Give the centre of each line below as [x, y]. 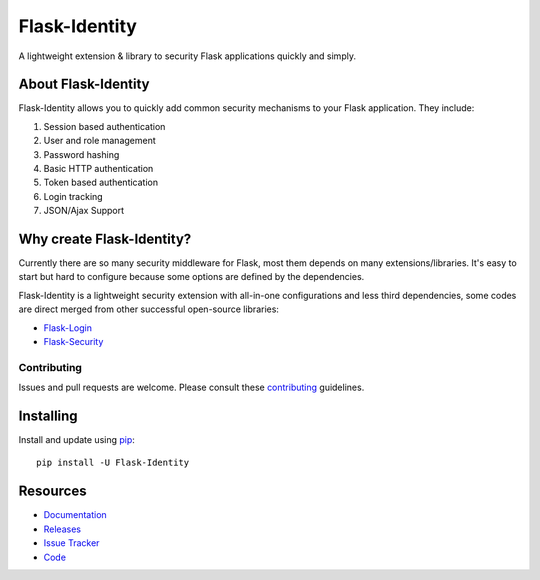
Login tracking [73, 196]
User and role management [100, 141]
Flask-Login [67, 327]
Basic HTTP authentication [98, 169]
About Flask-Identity [84, 84]
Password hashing [81, 154]
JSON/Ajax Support [84, 211]
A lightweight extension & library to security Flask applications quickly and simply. [187, 56]
